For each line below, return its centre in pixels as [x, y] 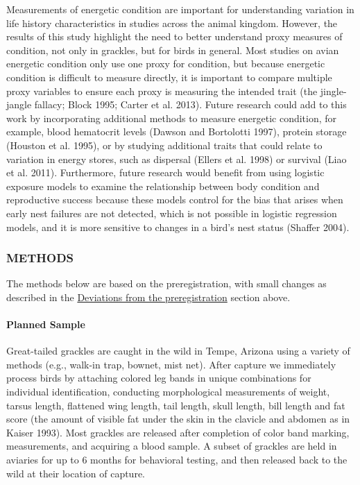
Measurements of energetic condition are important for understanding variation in [180, 9]
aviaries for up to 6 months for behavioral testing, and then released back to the [177, 460]
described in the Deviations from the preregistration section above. [148, 297]
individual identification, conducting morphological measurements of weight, [168, 392]
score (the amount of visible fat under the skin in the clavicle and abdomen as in [178, 419]
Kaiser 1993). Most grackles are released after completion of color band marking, [178, 432]
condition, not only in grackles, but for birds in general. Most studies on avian [173, 50]
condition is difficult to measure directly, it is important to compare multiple [169, 77]
